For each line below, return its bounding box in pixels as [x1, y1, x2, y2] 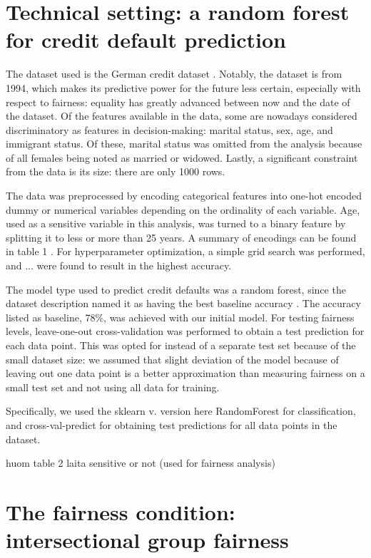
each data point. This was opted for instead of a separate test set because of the [6, 338, 356, 352]
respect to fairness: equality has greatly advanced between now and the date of [6, 94, 350, 109]
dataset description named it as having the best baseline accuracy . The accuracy [6, 296, 361, 311]
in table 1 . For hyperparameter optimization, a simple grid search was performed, [6, 244, 365, 259]
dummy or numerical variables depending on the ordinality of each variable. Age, [6, 202, 360, 217]
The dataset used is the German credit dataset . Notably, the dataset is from [6, 66, 342, 81]
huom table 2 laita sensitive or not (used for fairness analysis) [6, 455, 275, 470]
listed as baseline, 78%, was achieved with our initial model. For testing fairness [6, 309, 355, 324]
